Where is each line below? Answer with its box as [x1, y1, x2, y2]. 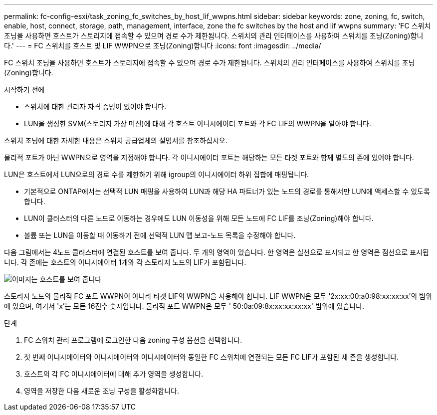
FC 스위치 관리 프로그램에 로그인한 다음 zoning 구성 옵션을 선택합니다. [24, 336, 242, 344]
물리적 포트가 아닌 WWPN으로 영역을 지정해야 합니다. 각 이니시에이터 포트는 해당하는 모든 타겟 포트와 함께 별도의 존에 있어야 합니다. [4, 153, 414, 162]
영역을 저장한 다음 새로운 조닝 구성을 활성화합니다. [24, 387, 180, 395]
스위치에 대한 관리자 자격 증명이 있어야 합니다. [24, 102, 167, 111]
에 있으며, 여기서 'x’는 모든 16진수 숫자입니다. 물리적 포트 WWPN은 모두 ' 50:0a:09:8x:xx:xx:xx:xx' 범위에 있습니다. [4, 302, 365, 310]
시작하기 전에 [4, 85, 45, 94]
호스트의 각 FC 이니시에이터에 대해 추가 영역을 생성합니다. [24, 370, 204, 378]
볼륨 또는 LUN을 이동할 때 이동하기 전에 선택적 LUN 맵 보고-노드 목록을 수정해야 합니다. [24, 231, 296, 239]
